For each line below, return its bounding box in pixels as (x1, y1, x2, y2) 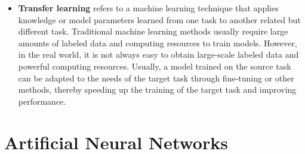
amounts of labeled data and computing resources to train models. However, (18, 36, 297, 49)
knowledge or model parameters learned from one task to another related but (18, 13, 301, 26)
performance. (18, 95, 66, 107)
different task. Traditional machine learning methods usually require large (18, 25, 288, 37)
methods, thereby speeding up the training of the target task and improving (18, 83, 297, 96)
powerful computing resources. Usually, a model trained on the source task (18, 59, 291, 72)
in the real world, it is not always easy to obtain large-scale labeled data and (18, 48, 299, 61)
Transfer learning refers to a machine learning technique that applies (18, 2, 279, 14)
